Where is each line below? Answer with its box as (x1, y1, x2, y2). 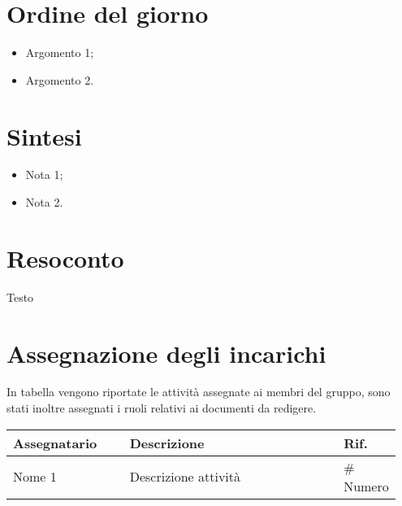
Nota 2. (25, 194, 63, 211)
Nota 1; (25, 166, 63, 183)
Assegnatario (13, 433, 97, 452)
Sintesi (6, 119, 82, 152)
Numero (344, 476, 389, 495)
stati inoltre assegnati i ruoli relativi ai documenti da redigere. (6, 399, 317, 417)
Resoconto (6, 241, 124, 274)
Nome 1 (13, 467, 57, 486)
